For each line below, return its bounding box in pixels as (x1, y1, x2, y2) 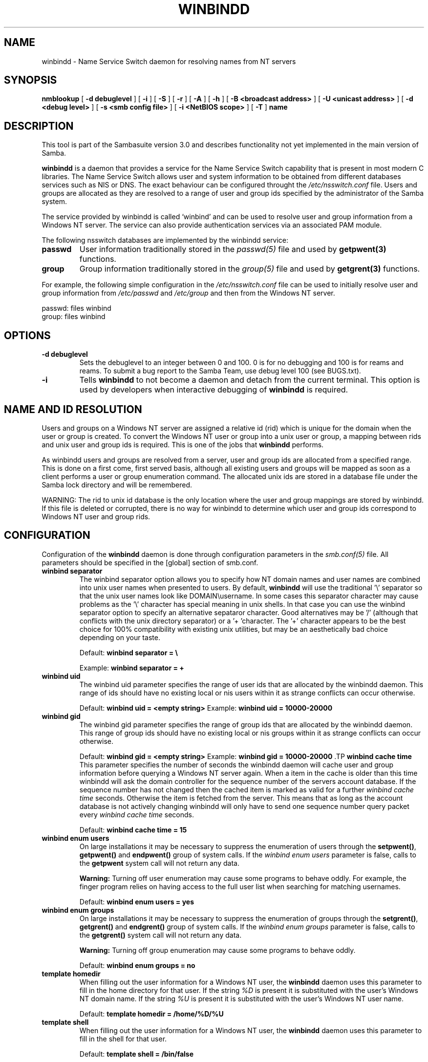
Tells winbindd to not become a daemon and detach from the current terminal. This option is (79, 375, 420, 385)
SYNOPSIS (4, 74, 57, 87)
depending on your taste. (79, 633, 160, 642)
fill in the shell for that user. (79, 1034, 167, 1043)
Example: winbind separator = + (79, 663, 184, 672)
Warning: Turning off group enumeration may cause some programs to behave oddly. (79, 946, 356, 954)
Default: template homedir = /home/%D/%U (79, 1009, 224, 1018)
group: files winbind (42, 312, 106, 321)
